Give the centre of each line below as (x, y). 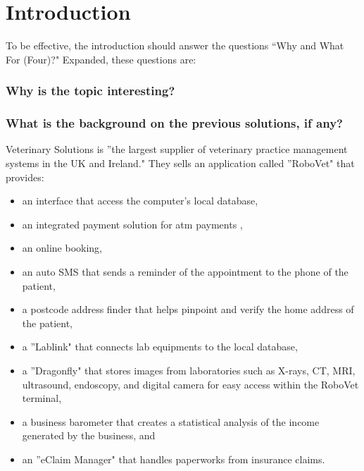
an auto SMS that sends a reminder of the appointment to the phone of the (185, 271)
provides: (25, 177)
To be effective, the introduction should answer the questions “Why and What (175, 45)
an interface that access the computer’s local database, (140, 201)
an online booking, (62, 248)
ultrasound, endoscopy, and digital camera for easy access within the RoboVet (190, 384)
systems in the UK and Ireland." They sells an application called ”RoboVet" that (180, 163)
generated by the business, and (89, 435)
